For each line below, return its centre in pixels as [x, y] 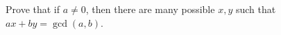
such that [256, 9]
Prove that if [33, 9]
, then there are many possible [150, 9]
